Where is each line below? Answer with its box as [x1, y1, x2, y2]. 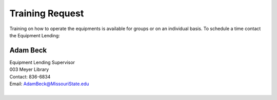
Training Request [9, 8, 84, 19]
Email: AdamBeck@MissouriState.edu [9, 81, 89, 87]
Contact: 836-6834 [9, 73, 51, 80]
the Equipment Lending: [9, 32, 60, 38]
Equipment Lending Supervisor [9, 59, 75, 65]
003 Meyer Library [9, 66, 49, 72]
